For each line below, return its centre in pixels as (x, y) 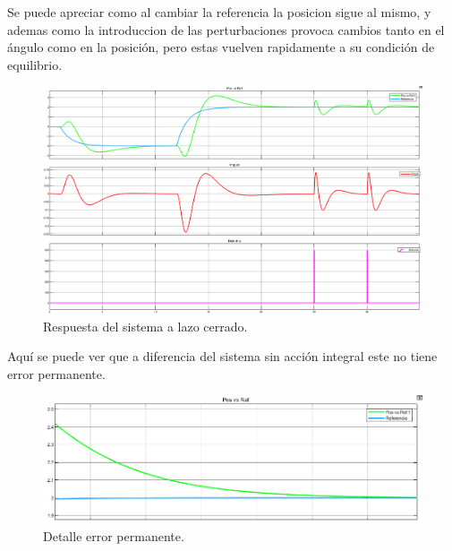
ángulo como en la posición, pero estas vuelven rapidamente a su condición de (221, 47)
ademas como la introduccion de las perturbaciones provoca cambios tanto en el (226, 29)
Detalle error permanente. (114, 536)
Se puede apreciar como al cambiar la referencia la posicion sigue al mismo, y (219, 12)
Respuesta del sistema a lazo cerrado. (145, 326)
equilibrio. (35, 64)
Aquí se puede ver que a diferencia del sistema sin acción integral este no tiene (222, 356)
